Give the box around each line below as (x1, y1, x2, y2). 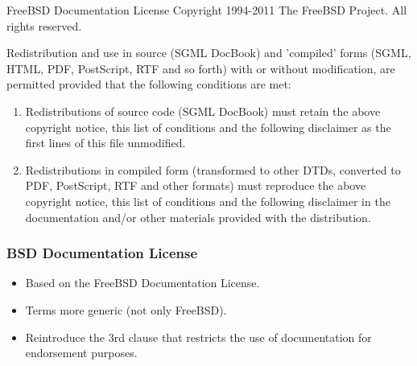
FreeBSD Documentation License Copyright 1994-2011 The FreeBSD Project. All (6, 2, 407, 18)
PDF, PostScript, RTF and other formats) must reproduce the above (25, 177, 366, 194)
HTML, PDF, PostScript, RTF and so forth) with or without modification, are (6, 60, 395, 76)
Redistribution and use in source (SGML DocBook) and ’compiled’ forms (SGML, (6, 44, 411, 61)
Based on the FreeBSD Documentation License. (25, 274, 260, 291)
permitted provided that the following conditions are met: (6, 76, 291, 93)
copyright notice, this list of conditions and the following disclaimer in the (25, 192, 390, 209)
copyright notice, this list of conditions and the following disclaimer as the (25, 118, 391, 135)
